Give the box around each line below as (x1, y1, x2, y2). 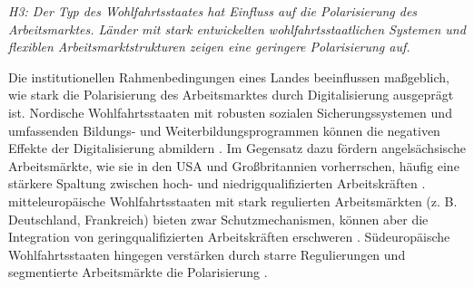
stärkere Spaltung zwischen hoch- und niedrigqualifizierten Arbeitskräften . (8, 174, 426, 193)
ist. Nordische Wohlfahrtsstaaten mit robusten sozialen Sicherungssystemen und (8, 102, 452, 121)
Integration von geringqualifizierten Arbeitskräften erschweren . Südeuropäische (8, 227, 450, 246)
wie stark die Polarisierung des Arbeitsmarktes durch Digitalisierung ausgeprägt (8, 85, 454, 104)
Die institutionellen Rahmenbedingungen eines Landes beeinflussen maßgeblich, (8, 67, 449, 86)
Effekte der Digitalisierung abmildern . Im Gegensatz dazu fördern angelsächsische (8, 139, 466, 158)
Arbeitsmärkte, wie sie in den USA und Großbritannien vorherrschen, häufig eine (8, 156, 459, 175)
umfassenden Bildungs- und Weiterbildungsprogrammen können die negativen (8, 120, 440, 139)
